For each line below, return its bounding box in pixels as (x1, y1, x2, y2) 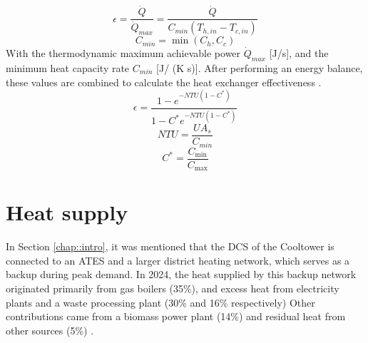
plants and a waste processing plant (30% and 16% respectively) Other (6, 295, 315, 309)
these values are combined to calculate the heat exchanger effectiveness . (6, 74, 322, 89)
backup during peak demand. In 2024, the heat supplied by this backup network (6, 267, 357, 282)
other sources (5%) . (6, 322, 94, 337)
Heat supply (6, 198, 128, 227)
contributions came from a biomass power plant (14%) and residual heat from (6, 309, 346, 324)
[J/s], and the (269, 46, 329, 61)
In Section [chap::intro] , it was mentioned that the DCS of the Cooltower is (6, 239, 334, 254)
